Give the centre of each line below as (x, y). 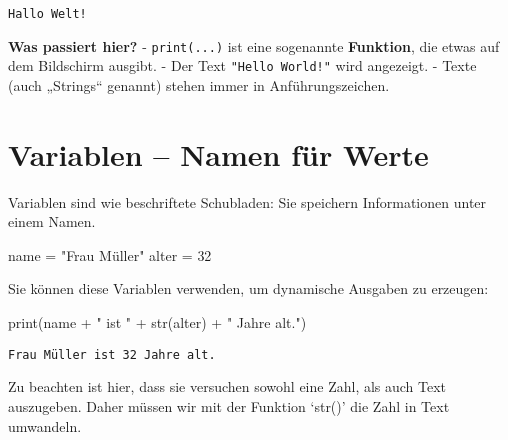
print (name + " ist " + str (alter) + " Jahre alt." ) (157, 322)
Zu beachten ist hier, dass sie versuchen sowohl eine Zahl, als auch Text (227, 386)
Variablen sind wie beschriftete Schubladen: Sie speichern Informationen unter (247, 201)
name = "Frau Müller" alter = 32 (110, 254)
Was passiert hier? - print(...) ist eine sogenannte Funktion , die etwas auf (254, 45)
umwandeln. (45, 425)
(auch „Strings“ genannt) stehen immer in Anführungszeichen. (199, 84)
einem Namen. (52, 221)
